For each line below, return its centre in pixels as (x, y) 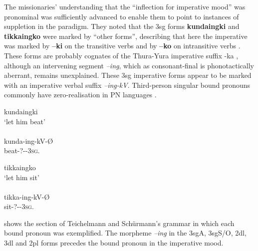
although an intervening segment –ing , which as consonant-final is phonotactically (129, 65)
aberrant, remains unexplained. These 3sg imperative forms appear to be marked (128, 75)
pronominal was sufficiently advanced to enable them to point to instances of (122, 16)
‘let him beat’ (25, 121)
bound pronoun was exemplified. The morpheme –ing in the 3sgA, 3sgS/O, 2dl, (125, 233)
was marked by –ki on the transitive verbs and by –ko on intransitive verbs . (122, 46)
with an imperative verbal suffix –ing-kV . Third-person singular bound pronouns (127, 85)
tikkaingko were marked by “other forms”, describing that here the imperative (126, 36)
